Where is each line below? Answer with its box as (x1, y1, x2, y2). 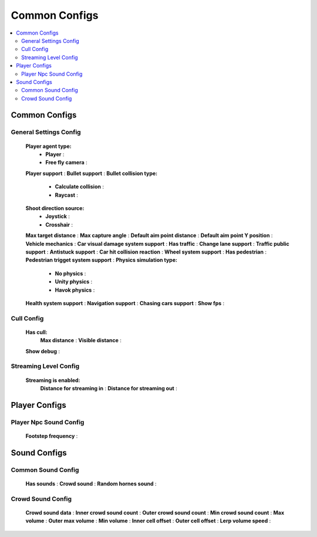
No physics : (55, 270, 86, 277)
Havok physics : (55, 286, 95, 293)
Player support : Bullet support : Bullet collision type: (25, 170, 158, 177)
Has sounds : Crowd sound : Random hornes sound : (25, 480, 157, 487)
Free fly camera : (45, 159, 87, 166)
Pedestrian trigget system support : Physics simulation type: (25, 256, 177, 264)
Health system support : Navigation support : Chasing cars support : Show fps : (25, 299, 225, 306)
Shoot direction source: (25, 204, 85, 211)
